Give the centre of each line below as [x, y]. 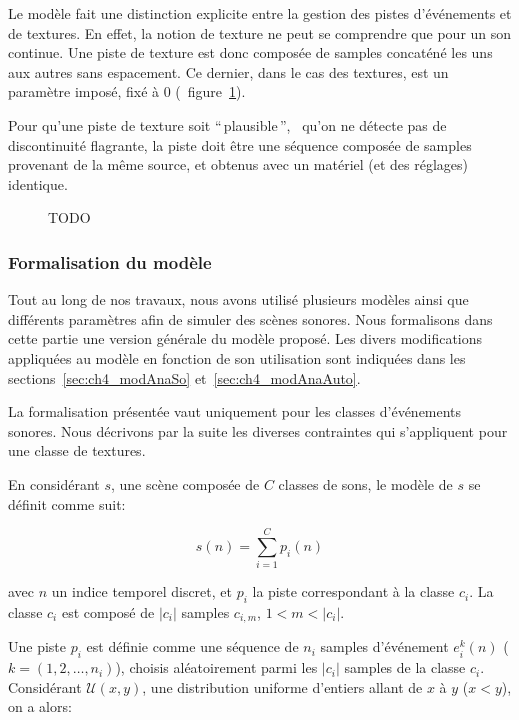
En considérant [54, 483]
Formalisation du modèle [110, 261]
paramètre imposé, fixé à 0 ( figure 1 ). [127, 91]
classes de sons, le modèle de [365, 483]
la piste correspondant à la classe [353, 591]
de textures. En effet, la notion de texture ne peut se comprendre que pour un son [260, 32]
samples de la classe [405, 667]
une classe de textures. [77, 450]
